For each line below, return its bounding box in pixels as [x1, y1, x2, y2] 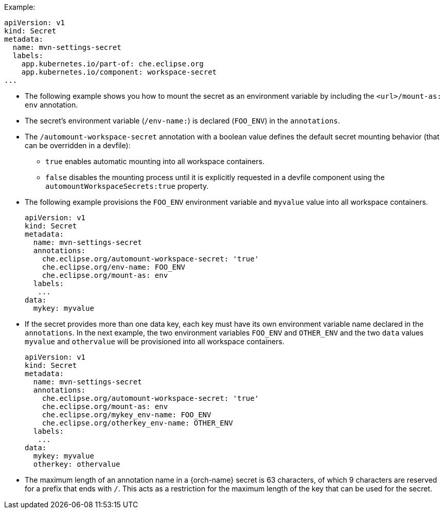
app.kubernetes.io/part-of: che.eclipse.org [21, 60, 204, 68]
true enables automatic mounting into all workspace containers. [45, 157, 264, 166]
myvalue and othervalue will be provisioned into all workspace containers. [25, 337, 285, 346]
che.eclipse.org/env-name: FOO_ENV [42, 263, 185, 271]
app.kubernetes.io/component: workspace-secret [21, 68, 217, 76]
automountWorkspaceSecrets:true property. [45, 182, 209, 190]
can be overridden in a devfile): [25, 141, 131, 150]
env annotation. [25, 100, 78, 109]
